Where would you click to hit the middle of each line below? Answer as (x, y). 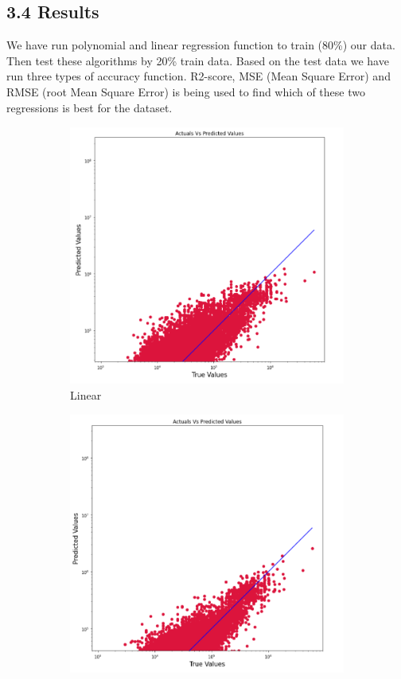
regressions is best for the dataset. (90, 107)
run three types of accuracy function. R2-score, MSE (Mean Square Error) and (199, 76)
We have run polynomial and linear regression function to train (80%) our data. (201, 45)
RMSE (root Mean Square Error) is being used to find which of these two (186, 91)
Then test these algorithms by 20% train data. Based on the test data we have (198, 60)
